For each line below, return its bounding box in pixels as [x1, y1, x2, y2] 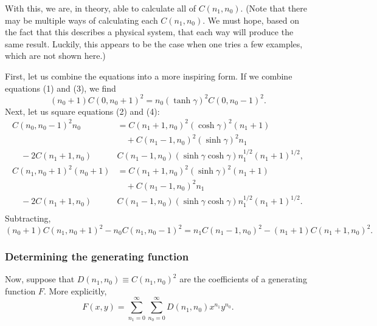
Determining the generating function [5, 248, 189, 263]
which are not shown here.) [5, 49, 106, 62]
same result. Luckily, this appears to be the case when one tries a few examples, [5, 37, 303, 50]
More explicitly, [49, 284, 107, 297]
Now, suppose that [5, 273, 75, 285]
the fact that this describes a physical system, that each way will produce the [5, 25, 294, 38]
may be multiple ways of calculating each [5, 13, 158, 26]
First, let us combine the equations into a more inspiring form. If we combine [5, 69, 292, 82]
